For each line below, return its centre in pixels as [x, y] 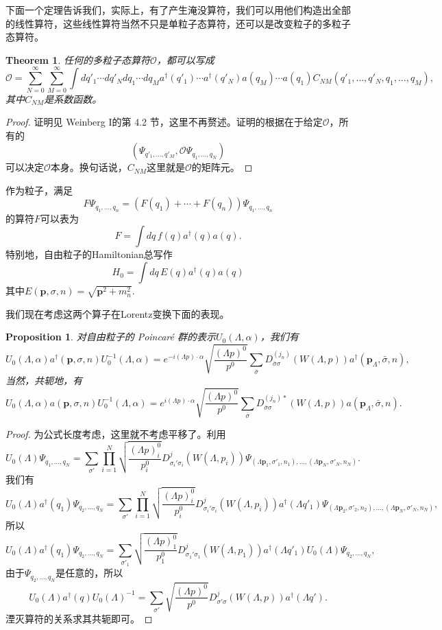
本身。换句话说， [89, 167]
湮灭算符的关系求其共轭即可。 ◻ [79, 619]
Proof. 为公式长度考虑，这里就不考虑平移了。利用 [116, 433]
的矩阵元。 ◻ [222, 167]
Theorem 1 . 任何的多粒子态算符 [78, 59]
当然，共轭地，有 [44, 380]
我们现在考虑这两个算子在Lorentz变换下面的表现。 [118, 313]
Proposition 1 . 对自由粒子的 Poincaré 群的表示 [111, 337]
